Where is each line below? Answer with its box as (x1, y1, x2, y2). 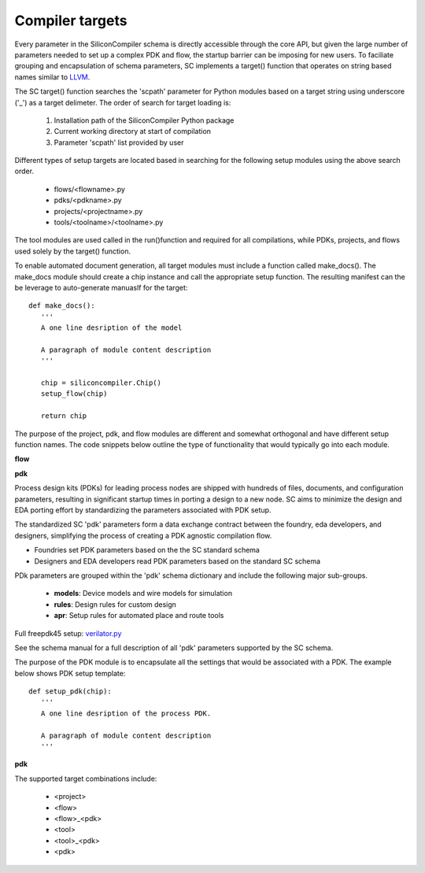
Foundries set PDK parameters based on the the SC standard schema (34, 546, 260, 555)
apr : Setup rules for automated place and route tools (54, 611, 224, 620)
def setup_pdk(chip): (28, 687, 112, 696)
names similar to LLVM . (14, 72, 91, 82)
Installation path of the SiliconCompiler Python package (54, 115, 235, 125)
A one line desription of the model (40, 324, 183, 332)
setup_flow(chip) (40, 390, 108, 398)
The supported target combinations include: (14, 774, 157, 783)
